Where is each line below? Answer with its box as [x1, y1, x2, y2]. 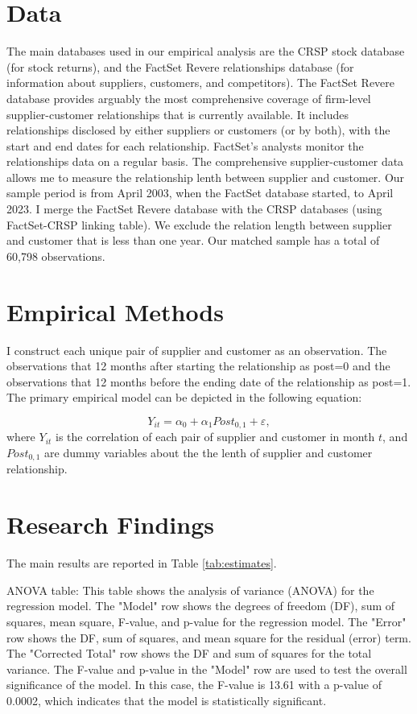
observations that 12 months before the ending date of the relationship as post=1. [6, 373, 411, 390]
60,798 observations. [6, 247, 105, 264]
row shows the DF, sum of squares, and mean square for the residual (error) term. [6, 629, 411, 646]
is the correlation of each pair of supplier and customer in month [56, 428, 375, 445]
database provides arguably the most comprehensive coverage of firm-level [6, 89, 371, 106]
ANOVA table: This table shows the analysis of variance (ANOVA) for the [6, 581, 374, 598]
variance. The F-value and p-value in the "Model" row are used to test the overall [6, 660, 407, 677]
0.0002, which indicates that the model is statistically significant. [6, 691, 327, 708]
